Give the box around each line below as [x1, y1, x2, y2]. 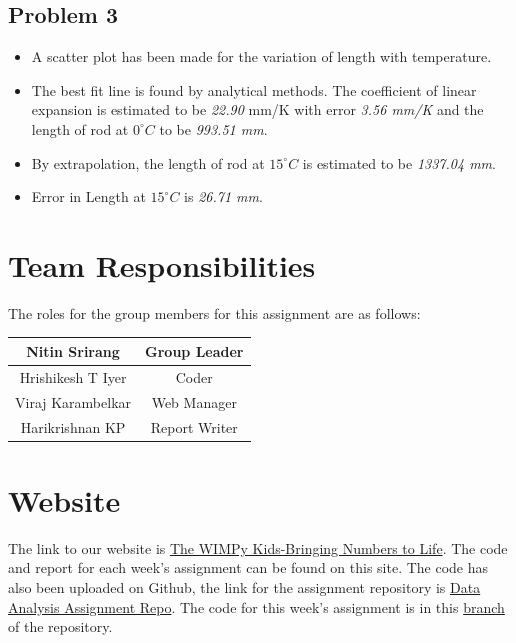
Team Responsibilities [8, 244, 316, 285]
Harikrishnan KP [20, 416, 126, 437]
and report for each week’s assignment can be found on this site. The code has [8, 557, 489, 578]
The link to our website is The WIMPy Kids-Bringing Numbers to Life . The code [8, 537, 508, 558]
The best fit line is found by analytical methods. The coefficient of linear [31, 79, 477, 100]
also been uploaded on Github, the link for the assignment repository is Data [8, 576, 481, 597]
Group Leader [145, 340, 244, 361]
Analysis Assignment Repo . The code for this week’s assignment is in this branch [8, 596, 505, 617]
